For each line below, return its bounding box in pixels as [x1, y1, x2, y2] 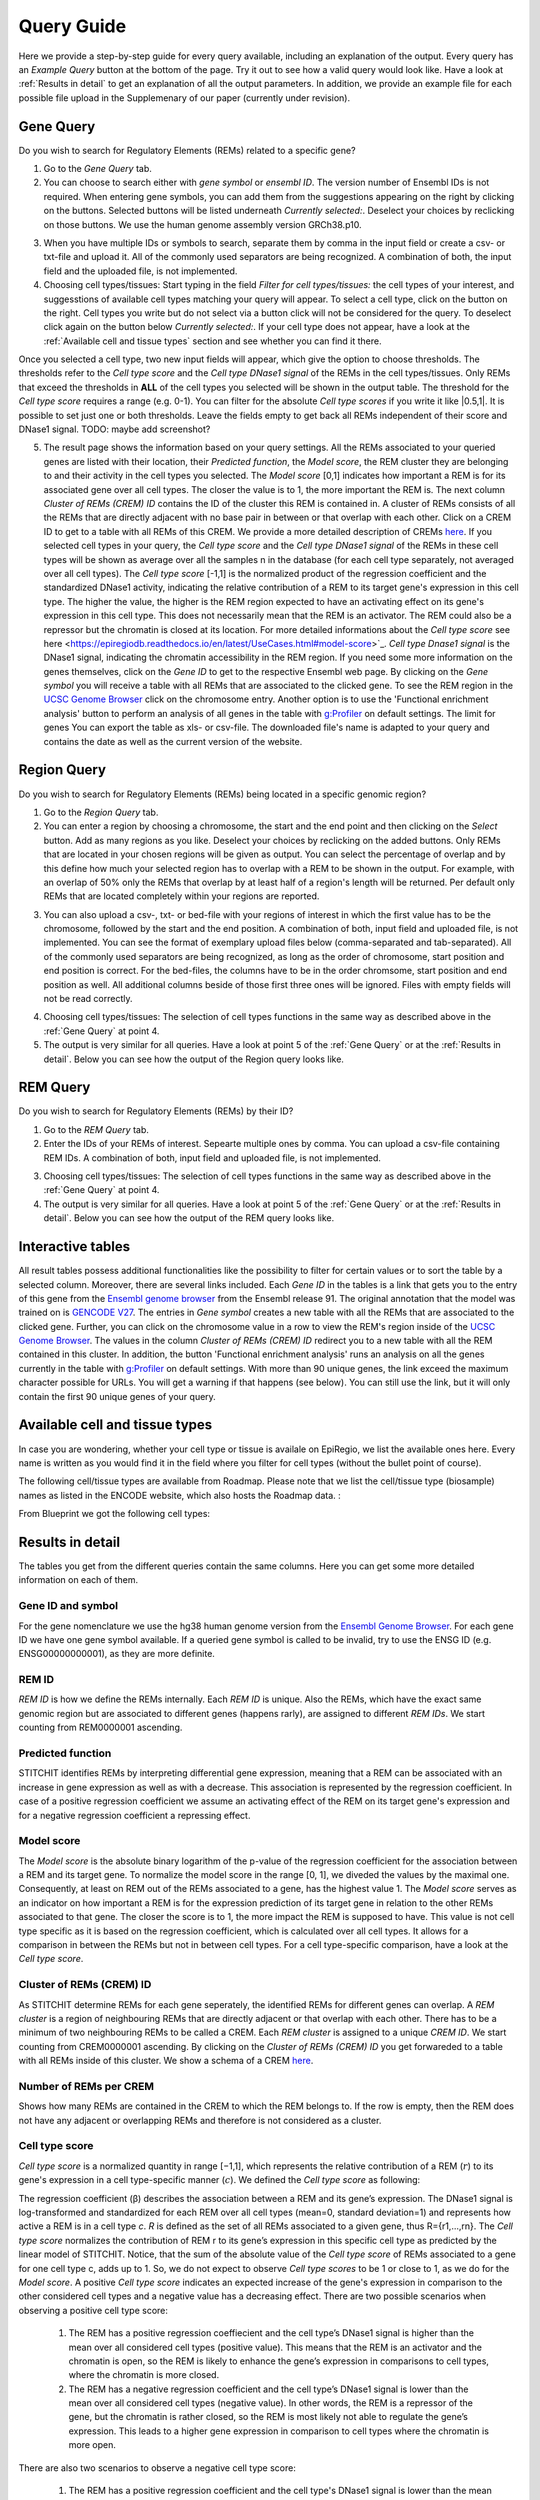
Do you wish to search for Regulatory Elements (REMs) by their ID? [18, 1105, 294, 1117]
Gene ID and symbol [18, 1599, 119, 1613]
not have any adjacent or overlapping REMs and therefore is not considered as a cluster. [18, 2114, 382, 2126]
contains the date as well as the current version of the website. [43, 735, 303, 747]
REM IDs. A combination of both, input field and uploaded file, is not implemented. [43, 1151, 382, 1164]
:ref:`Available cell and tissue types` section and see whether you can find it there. [43, 335, 382, 347]
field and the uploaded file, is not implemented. [43, 265, 238, 277]
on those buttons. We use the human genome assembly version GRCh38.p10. [43, 218, 362, 230]
